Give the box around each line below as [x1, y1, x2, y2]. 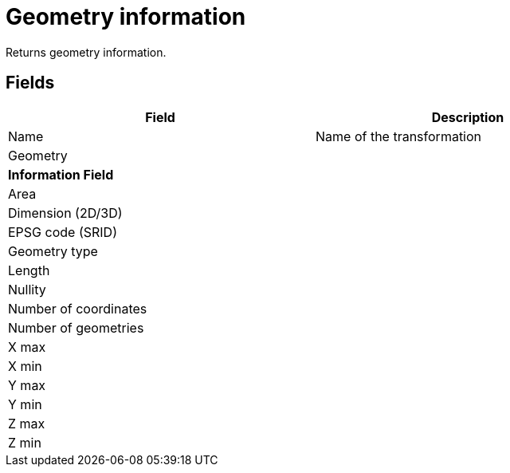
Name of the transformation [316, 128, 482, 144]
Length [8, 262, 50, 278]
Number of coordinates [8, 300, 147, 317]
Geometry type [8, 242, 98, 259]
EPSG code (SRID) [8, 223, 117, 240]
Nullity [8, 281, 46, 298]
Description [431, 108, 504, 125]
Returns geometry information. [6, 45, 167, 59]
